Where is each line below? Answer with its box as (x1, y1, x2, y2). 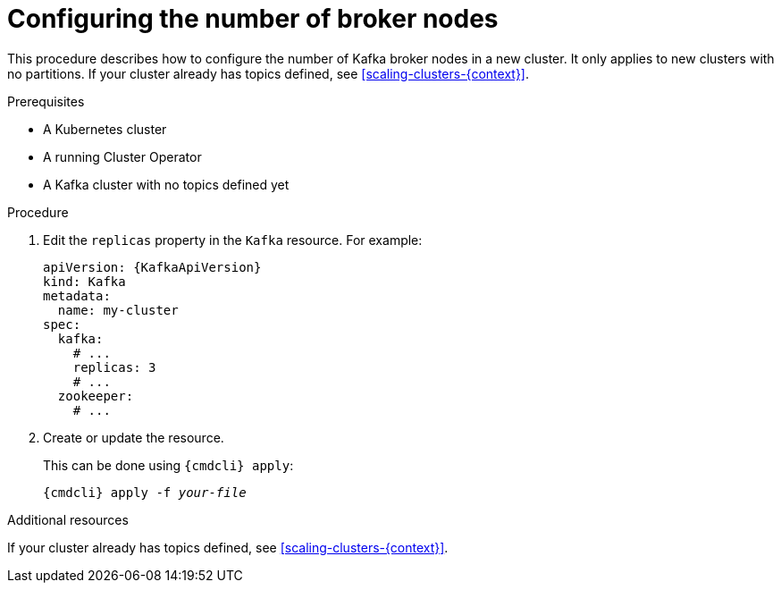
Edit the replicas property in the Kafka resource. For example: (43, 232, 423, 248)
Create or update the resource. (43, 429, 224, 445)
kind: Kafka (43, 274, 126, 289)
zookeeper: (57, 388, 134, 403)
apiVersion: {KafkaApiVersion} (43, 259, 262, 274)
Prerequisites (7, 93, 85, 109)
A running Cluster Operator (43, 148, 202, 164)
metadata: (43, 288, 111, 303)
